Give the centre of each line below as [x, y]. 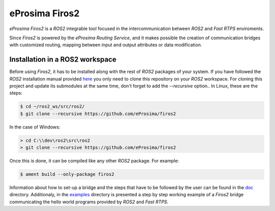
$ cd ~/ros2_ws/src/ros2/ [52, 107]
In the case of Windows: [35, 127]
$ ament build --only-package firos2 [67, 174]
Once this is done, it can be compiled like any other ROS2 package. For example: [94, 161]
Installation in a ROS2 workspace [63, 59]
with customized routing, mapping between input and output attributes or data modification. [106, 45]
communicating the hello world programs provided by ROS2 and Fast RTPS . [89, 202]
